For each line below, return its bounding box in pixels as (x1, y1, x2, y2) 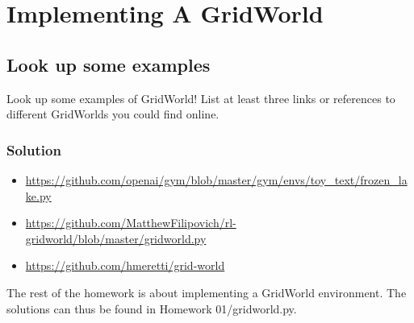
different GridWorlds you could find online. (6, 106, 220, 122)
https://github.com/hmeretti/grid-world (25, 257, 225, 274)
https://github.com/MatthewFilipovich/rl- (25, 214, 236, 231)
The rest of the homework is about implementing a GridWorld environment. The (6, 284, 407, 300)
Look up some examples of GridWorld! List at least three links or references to (6, 89, 395, 106)
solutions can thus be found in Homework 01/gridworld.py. (6, 300, 297, 317)
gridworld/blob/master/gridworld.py (25, 230, 207, 246)
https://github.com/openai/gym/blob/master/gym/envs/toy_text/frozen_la (25, 171, 408, 188)
